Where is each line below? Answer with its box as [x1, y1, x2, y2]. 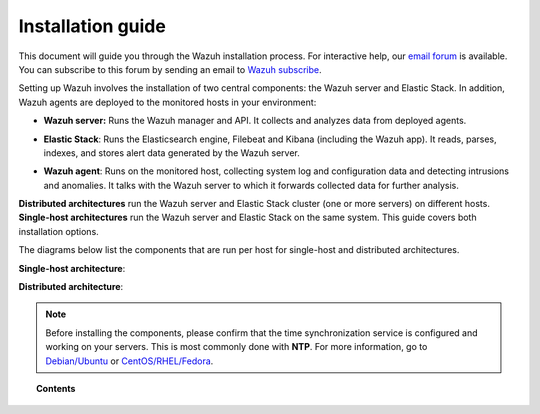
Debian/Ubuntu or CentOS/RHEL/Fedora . [45, 355, 214, 367]
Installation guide [18, 15, 167, 37]
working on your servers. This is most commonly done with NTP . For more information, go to [45, 341, 428, 353]
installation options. [18, 225, 99, 237]
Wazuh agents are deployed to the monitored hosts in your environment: [18, 96, 317, 108]
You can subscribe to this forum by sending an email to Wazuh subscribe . [18, 63, 322, 75]
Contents [36, 382, 76, 394]
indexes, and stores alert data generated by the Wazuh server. [43, 146, 300, 159]
